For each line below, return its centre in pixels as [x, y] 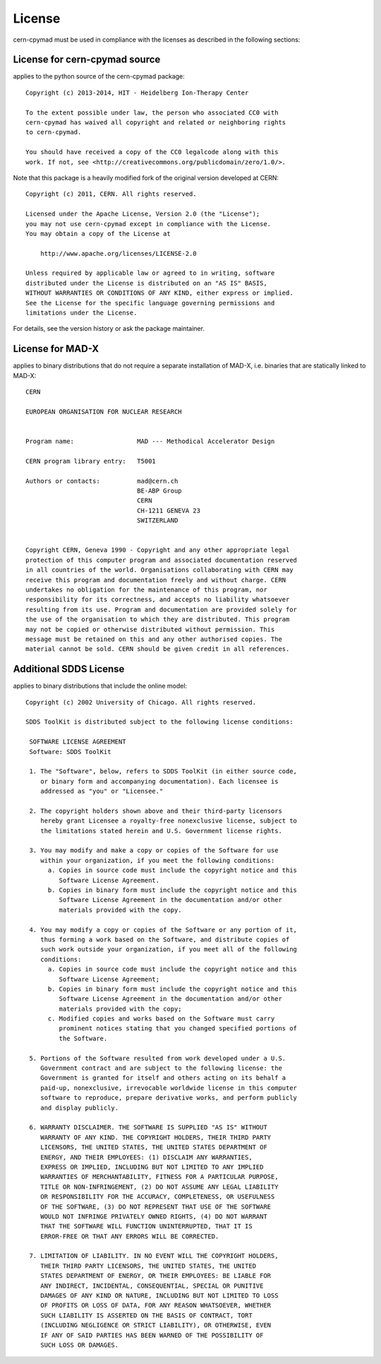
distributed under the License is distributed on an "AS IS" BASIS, [146, 283]
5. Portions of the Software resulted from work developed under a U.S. [158, 1058]
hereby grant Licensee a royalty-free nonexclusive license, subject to [169, 821]
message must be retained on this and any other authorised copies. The [154, 639]
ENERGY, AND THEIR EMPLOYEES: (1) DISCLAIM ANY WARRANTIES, [146, 1157]
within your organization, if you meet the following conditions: [157, 860]
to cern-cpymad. [54, 132]
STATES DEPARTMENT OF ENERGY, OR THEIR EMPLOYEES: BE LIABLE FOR [156, 1276]
